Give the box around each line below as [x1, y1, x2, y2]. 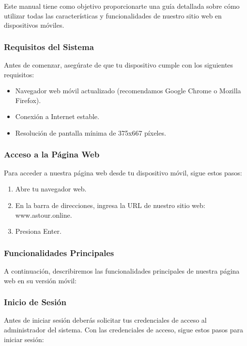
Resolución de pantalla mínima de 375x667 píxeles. [15, 127, 166, 138]
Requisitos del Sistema [4, 40, 94, 52]
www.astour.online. [15, 209, 72, 220]
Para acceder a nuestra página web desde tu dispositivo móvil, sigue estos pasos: [4, 167, 242, 177]
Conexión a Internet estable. [15, 111, 99, 121]
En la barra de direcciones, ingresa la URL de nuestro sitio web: [15, 200, 205, 210]
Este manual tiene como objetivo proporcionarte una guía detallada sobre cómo [4, 1, 240, 11]
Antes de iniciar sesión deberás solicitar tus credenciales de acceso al [4, 315, 207, 325]
